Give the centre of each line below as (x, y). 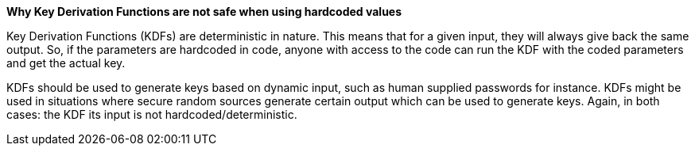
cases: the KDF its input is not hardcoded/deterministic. (152, 114)
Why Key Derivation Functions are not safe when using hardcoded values (204, 11)
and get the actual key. (66, 63)
